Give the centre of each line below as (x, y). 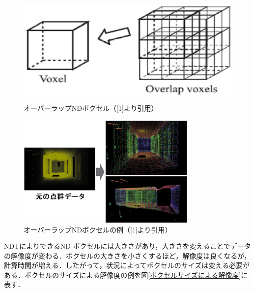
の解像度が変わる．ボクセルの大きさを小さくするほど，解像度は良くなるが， (127, 255)
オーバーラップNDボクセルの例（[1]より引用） (98, 229)
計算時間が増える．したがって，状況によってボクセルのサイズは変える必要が (127, 265)
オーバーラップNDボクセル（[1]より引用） (91, 108)
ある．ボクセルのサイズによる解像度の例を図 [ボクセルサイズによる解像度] (123, 275)
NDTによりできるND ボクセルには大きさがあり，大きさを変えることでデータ (127, 246)
